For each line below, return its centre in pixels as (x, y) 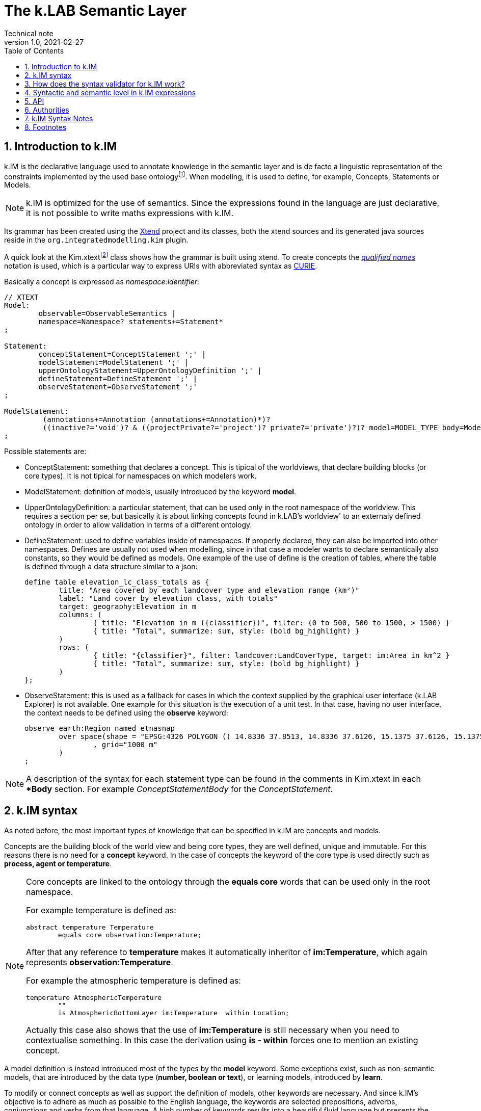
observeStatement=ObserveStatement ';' (118, 387)
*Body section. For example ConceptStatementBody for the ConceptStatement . (180, 789)
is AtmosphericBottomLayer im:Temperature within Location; (173, 1013)
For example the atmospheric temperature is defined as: (133, 980)
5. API (34, 101)
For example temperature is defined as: (101, 910)
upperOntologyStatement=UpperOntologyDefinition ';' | (150, 370)
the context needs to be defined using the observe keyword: (126, 712)
